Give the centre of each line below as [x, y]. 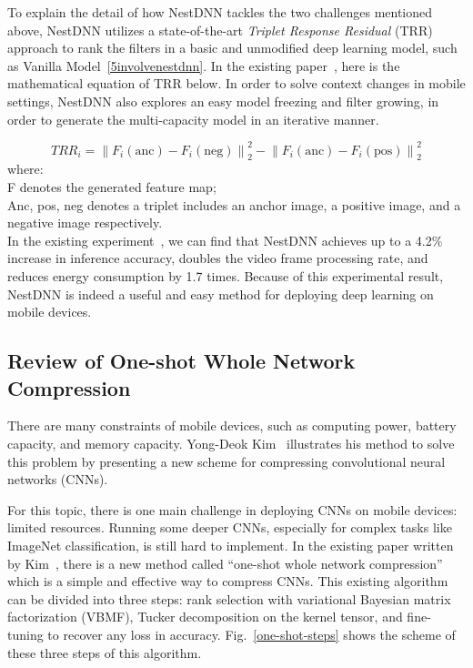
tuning [25, 634]
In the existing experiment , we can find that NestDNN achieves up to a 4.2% [225, 240]
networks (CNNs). [58, 479]
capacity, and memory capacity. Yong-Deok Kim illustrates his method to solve [231, 443]
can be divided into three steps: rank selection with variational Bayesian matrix [229, 598]
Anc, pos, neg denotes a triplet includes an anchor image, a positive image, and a [234, 204]
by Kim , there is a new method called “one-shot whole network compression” [225, 563]
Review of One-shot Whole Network [181, 361]
